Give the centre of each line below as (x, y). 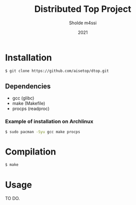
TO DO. (13, 199)
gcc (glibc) (23, 98)
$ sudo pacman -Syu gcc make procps (43, 132)
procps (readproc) (31, 109)
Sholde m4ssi (83, 23)
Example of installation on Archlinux (49, 121)
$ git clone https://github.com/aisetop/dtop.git (57, 71)
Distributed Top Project (83, 9)
